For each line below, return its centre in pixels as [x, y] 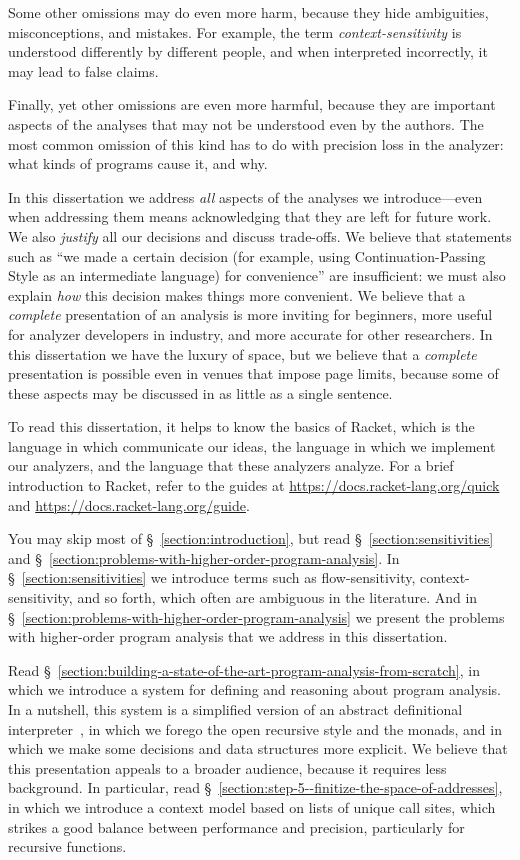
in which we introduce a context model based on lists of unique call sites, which [252, 806]
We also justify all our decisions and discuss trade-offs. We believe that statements [260, 235]
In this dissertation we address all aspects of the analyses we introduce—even [245, 196]
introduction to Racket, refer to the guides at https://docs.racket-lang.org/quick [254, 485]
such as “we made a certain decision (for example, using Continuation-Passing [247, 255]
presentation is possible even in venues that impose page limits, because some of [253, 373]
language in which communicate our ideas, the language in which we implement [252, 445]
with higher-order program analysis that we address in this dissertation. [228, 636]
